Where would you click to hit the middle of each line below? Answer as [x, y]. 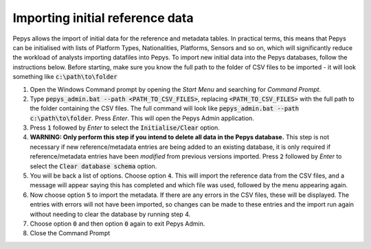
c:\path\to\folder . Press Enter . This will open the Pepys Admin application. [142, 118]
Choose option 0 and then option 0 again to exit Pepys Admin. [117, 224]
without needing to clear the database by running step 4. [110, 214]
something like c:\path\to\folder [65, 77]
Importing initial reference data [103, 18]
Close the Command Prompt [70, 233]
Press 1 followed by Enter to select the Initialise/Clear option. [125, 128]
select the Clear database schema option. [93, 166]
